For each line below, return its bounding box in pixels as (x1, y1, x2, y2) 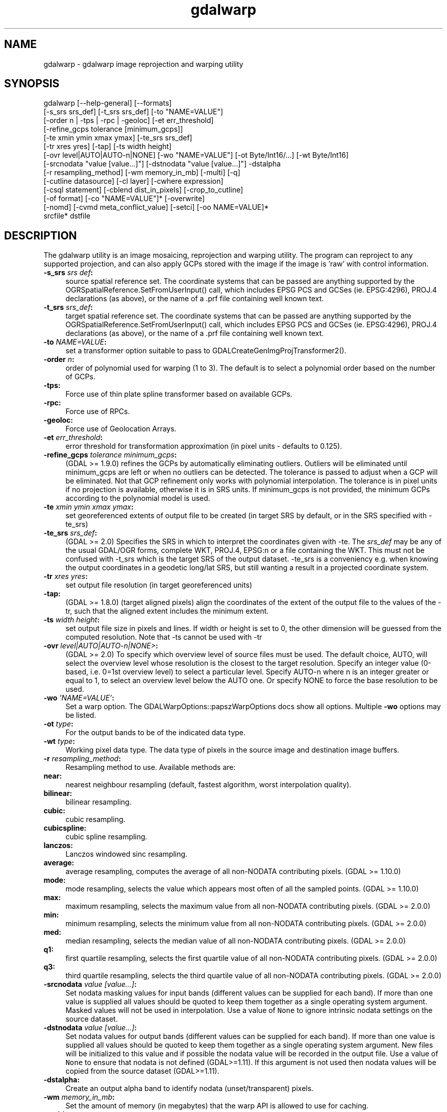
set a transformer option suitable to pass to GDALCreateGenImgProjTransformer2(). (65, 346, 346, 355)
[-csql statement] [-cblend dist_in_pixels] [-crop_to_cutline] (43, 185, 243, 195)
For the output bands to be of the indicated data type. (65, 728, 246, 737)
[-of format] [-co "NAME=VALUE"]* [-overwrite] (43, 194, 205, 203)
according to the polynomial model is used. (65, 494, 210, 503)
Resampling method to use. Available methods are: (65, 763, 236, 772)
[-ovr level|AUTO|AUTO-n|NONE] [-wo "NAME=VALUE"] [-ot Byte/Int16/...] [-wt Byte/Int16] (43, 151, 349, 160)
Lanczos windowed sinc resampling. (65, 850, 188, 859)
